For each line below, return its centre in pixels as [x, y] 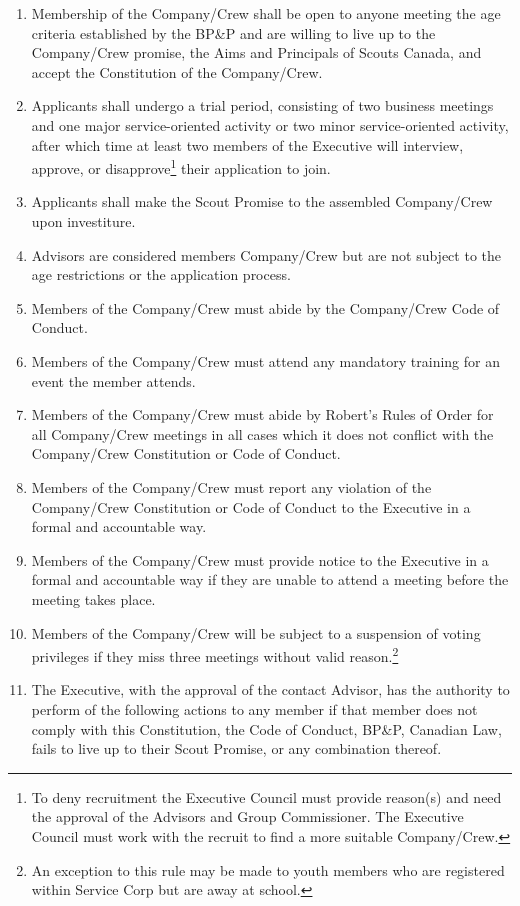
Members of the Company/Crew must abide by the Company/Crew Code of [265, 307]
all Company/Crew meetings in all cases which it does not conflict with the [262, 433]
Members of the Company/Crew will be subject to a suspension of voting [256, 632]
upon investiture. [83, 221]
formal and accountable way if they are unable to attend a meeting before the [270, 579]
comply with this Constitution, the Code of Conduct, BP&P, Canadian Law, [266, 728]
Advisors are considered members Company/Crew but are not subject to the [266, 254]
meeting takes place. [93, 598]
